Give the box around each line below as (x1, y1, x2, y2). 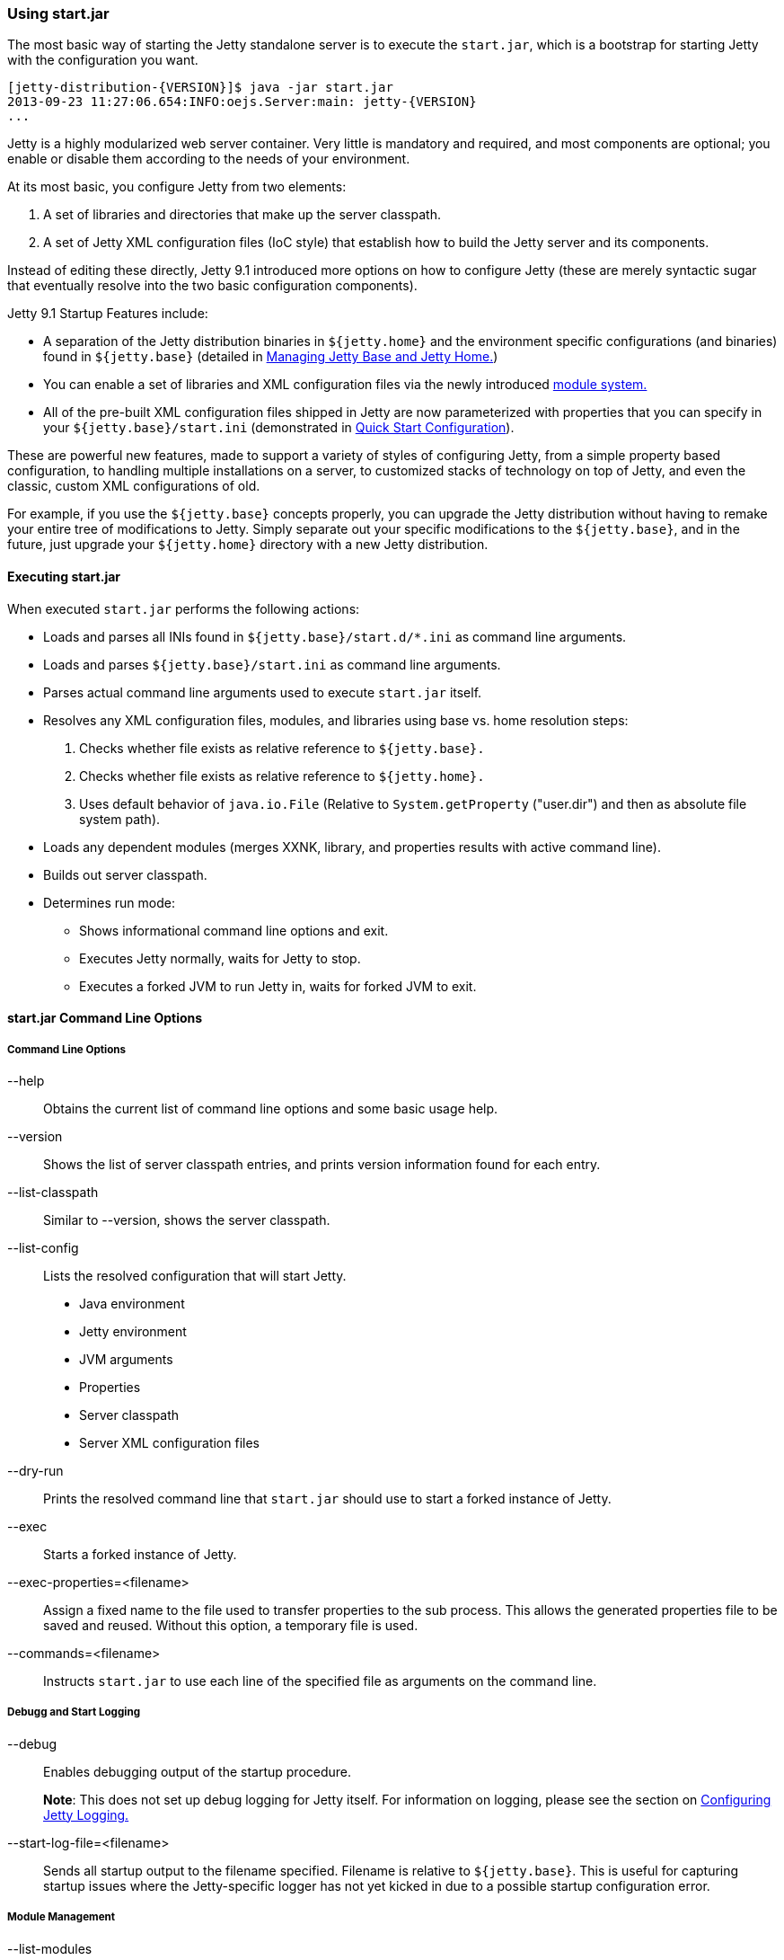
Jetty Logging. (43, 1806, 129, 1823)
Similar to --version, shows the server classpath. (43, 1211, 330, 1228)
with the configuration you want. (7, 52, 198, 68)
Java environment (79, 1295, 185, 1311)
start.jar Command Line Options (7, 1010, 203, 1026)
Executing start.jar (7, 568, 120, 584)
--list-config (7, 1239, 79, 1255)
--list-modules (7, 1940, 92, 1956)
